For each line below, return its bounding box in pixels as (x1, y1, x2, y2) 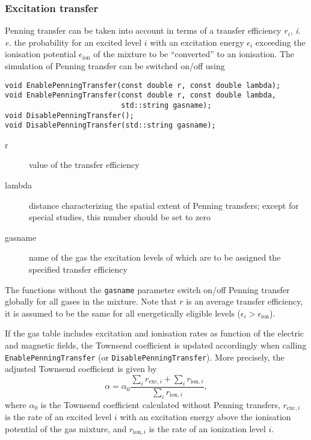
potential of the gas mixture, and (5, 422, 127, 435)
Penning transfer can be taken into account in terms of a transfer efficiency (5, 24, 282, 37)
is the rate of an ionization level (149, 422, 266, 435)
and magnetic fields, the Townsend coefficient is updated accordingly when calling (5, 339, 307, 352)
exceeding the (255, 36, 306, 48)
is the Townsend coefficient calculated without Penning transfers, (40, 398, 280, 411)
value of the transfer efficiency (29, 158, 140, 171)
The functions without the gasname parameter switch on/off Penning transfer (5, 283, 290, 296)
